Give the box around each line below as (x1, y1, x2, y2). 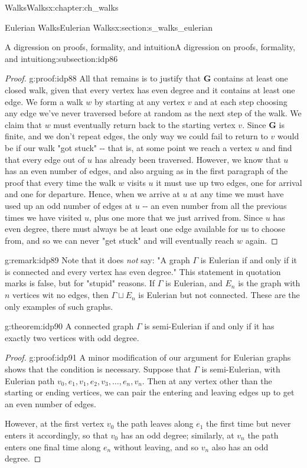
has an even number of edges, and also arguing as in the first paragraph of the (5, 165, 288, 177)
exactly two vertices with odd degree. (5, 331, 139, 343)
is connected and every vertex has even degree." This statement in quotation (5, 265, 281, 277)
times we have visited (5, 211, 82, 223)
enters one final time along (5, 440, 101, 453)
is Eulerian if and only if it (200, 254, 298, 266)
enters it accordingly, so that (5, 429, 108, 441)
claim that (5, 118, 42, 130)
